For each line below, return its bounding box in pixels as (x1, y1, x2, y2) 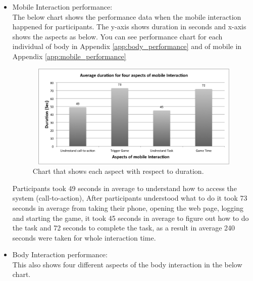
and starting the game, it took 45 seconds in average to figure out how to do (12, 212, 249, 223)
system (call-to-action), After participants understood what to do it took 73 (12, 193, 247, 203)
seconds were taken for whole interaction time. (12, 232, 156, 243)
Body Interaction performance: (12, 249, 108, 260)
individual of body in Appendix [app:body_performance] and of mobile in (12, 41, 242, 52)
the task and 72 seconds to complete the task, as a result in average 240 (12, 222, 235, 233)
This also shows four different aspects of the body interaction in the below (12, 259, 242, 269)
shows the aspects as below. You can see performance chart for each (12, 31, 223, 41)
